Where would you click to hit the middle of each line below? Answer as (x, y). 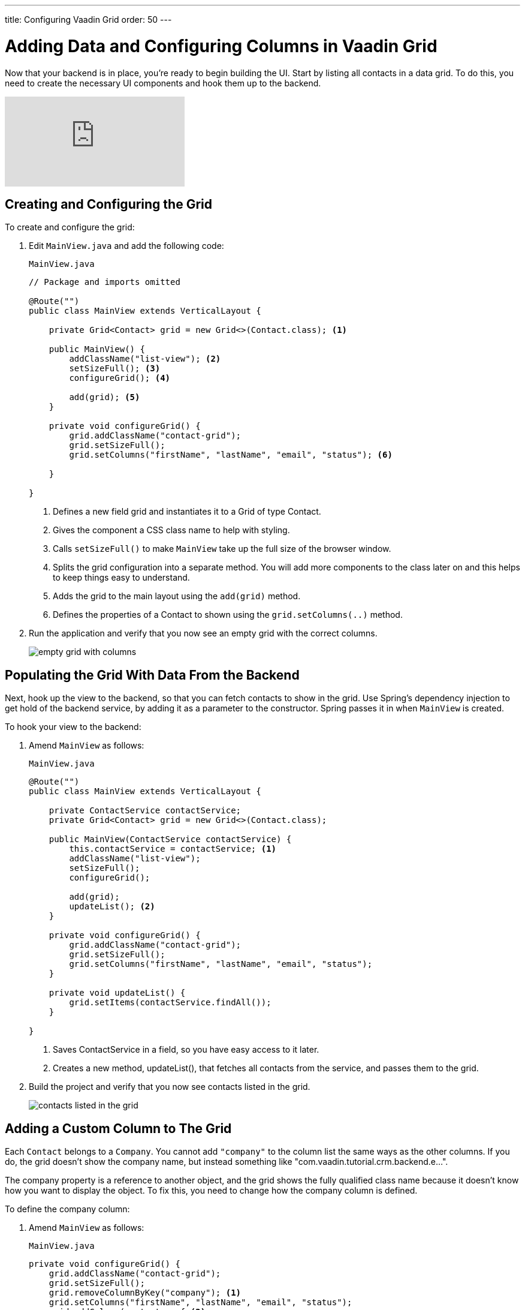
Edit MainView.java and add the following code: (126, 246)
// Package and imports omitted (105, 282)
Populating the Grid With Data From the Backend (152, 675)
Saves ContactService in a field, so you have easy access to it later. (186, 1050)
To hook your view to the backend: (73, 727)
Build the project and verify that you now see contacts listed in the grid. (170, 1087)
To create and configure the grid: (70, 227)
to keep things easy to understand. (121, 578)
